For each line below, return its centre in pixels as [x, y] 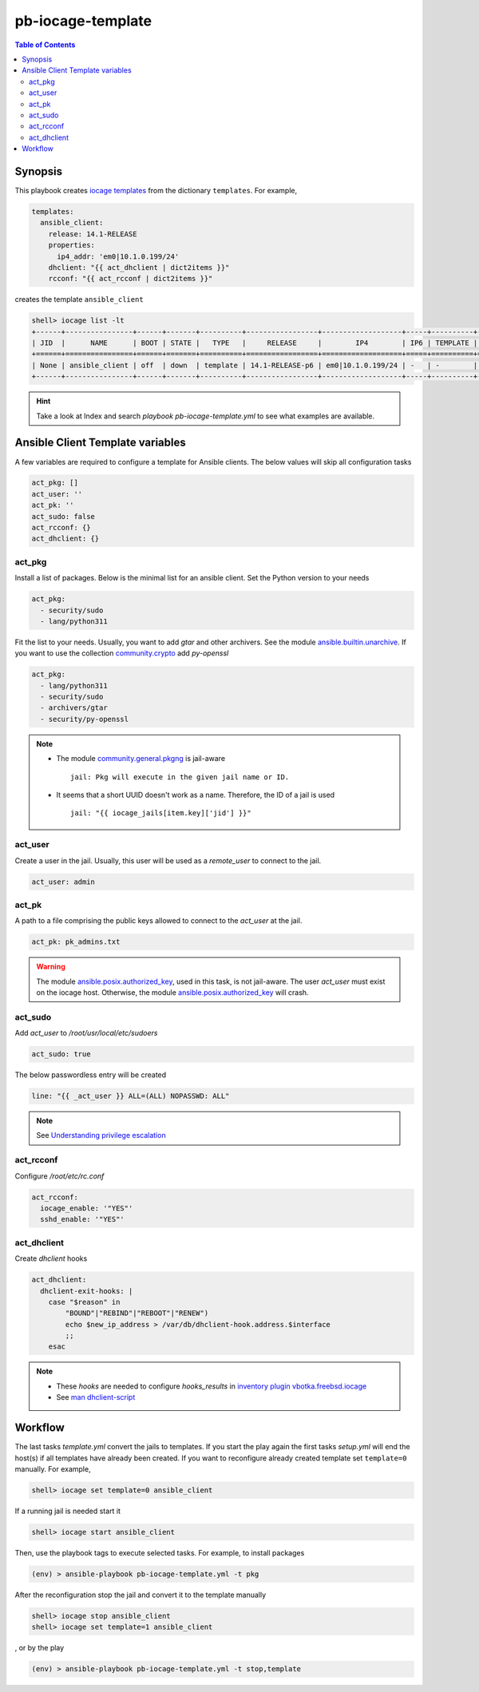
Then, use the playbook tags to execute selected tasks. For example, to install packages [160, 1552]
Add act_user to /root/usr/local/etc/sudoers [86, 1033]
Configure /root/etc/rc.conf [59, 1176]
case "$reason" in [84, 1302]
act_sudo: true [61, 1054]
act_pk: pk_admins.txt [76, 942]
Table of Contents [45, 45]
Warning [51, 967]
